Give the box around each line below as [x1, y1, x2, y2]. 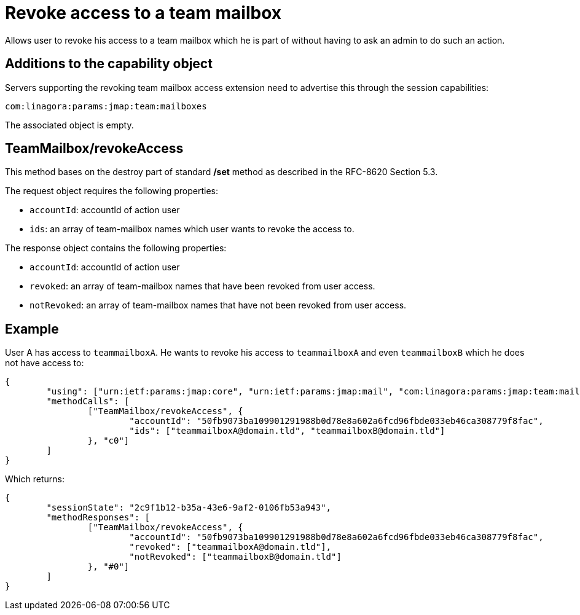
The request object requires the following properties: [5, 186, 219, 197]
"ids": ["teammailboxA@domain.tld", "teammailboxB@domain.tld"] [129, 426, 445, 436]
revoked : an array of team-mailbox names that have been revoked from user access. [29, 281, 375, 292]
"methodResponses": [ [46, 512, 151, 523]
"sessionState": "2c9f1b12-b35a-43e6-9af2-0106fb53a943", [46, 503, 332, 513]
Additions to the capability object [5, 56, 213, 72]
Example [5, 321, 59, 337]
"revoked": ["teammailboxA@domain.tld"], [129, 542, 332, 552]
